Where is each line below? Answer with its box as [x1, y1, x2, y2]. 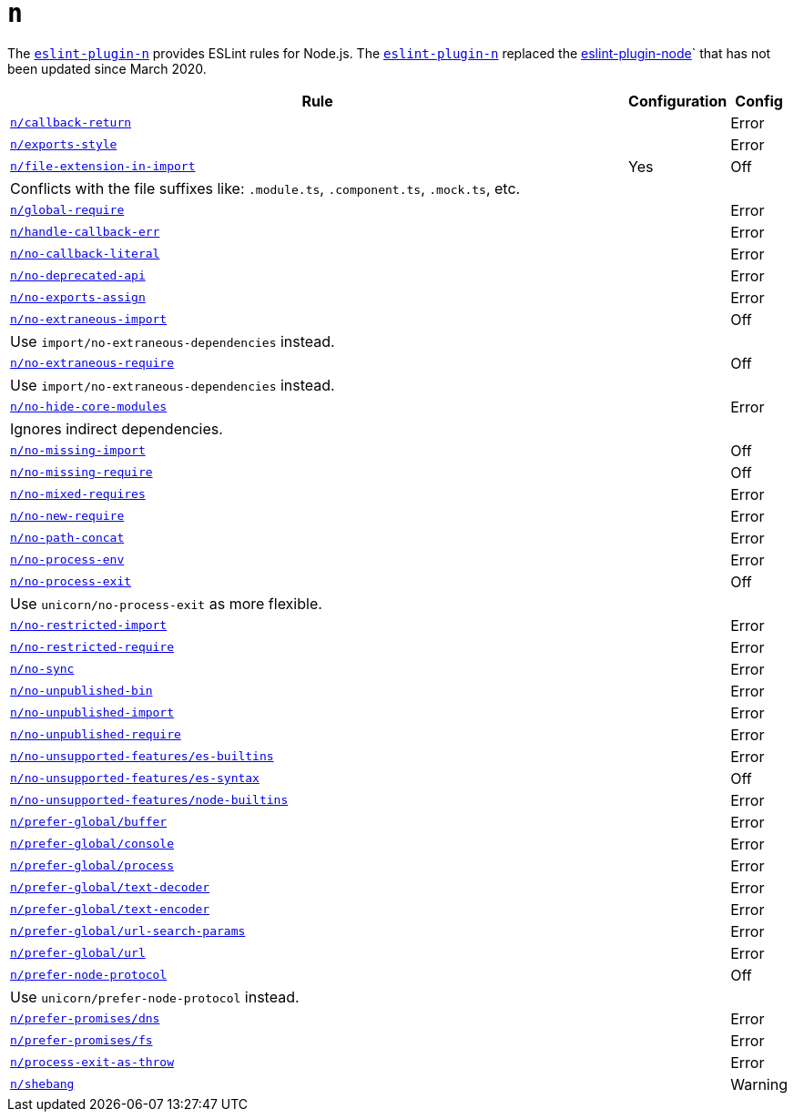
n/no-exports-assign [10, 290, 146, 305]
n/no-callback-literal [10, 247, 160, 261]
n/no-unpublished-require [10, 727, 181, 742]
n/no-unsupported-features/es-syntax [10, 771, 260, 786]
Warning [730, 1074, 788, 1094]
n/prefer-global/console [10, 837, 175, 851]
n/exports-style [10, 137, 117, 152]
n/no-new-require [10, 509, 125, 524]
